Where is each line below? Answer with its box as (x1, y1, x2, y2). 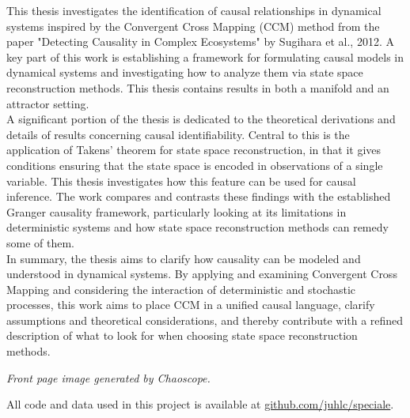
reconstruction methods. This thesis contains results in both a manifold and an (6, 79, 389, 96)
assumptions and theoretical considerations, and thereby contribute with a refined (6, 311, 404, 328)
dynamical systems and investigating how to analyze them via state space (6, 64, 363, 81)
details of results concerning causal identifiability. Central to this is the (6, 126, 350, 142)
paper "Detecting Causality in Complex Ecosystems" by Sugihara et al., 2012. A (6, 33, 394, 50)
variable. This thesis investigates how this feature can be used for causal (6, 172, 356, 189)
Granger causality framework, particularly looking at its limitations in (6, 203, 347, 220)
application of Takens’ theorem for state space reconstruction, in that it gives (6, 141, 382, 158)
